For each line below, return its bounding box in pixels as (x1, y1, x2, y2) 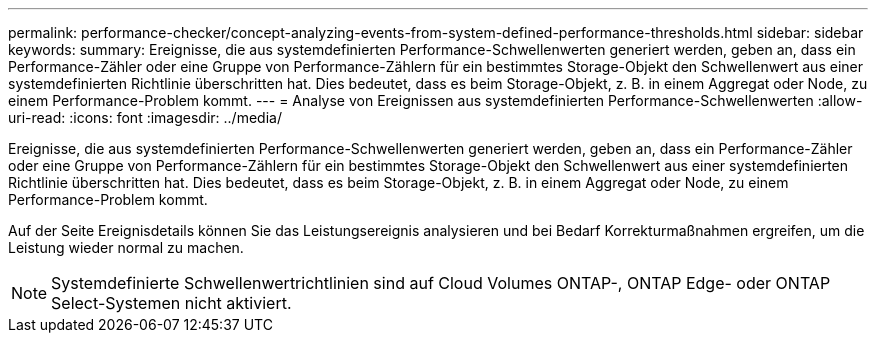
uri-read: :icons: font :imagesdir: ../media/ (8, 109, 282, 126)
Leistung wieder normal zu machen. (8, 239, 244, 256)
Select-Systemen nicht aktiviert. (51, 293, 292, 313)
